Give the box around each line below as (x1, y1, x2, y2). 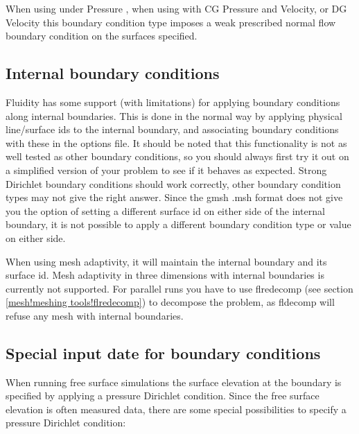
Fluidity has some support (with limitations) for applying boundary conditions (6, 94, 340, 109)
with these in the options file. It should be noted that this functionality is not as (6, 135, 347, 150)
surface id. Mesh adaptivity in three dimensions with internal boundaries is (6, 268, 324, 282)
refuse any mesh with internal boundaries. (6, 308, 184, 322)
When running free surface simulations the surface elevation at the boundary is (6, 374, 342, 389)
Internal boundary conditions (6, 62, 220, 84)
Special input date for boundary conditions (6, 342, 321, 363)
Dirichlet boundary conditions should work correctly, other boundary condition (6, 176, 341, 191)
